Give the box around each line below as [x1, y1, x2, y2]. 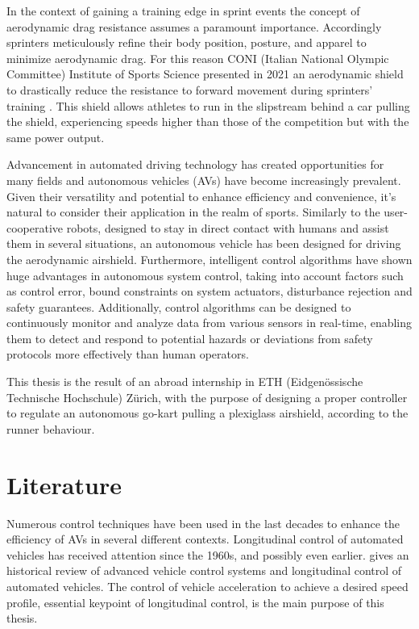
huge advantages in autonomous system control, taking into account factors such [6, 266, 404, 283]
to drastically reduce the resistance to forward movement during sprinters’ [6, 81, 373, 98]
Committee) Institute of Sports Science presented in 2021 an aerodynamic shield [6, 65, 404, 82]
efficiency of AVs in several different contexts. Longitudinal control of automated [6, 530, 404, 547]
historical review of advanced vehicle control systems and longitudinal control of [6, 562, 402, 579]
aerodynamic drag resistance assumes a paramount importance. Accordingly [6, 18, 382, 35]
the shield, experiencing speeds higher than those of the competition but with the [6, 113, 409, 130]
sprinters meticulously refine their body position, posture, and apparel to [6, 34, 367, 51]
